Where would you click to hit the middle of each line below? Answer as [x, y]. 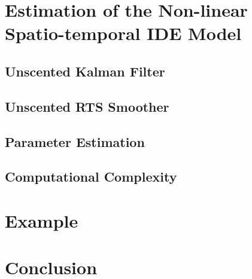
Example [42, 220]
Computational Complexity [91, 177]
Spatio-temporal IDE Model [123, 33]
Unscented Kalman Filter [85, 71]
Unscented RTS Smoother [87, 106]
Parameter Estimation [75, 141]
